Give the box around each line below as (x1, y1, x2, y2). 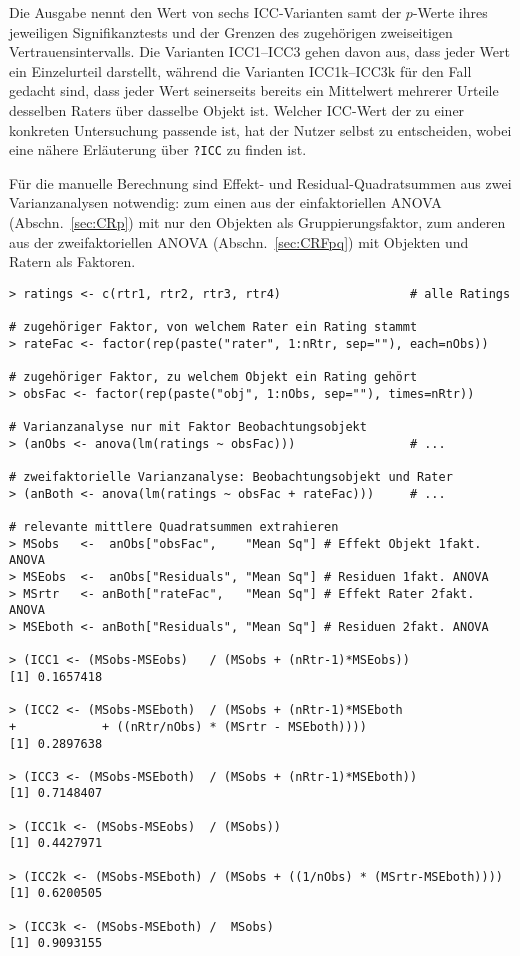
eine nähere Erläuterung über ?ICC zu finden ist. (9, 139, 307, 160)
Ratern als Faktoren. (9, 251, 136, 272)
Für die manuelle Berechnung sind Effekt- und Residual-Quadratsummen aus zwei (9, 172, 512, 193)
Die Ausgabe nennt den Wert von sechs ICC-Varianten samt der (9, 2, 402, 22)
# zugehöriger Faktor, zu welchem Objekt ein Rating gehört (9, 370, 418, 385)
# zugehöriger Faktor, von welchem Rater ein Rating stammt (9, 320, 418, 335)
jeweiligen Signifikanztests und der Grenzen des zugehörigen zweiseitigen (9, 21, 453, 42)
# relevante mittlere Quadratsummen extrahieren (9, 519, 339, 534)
